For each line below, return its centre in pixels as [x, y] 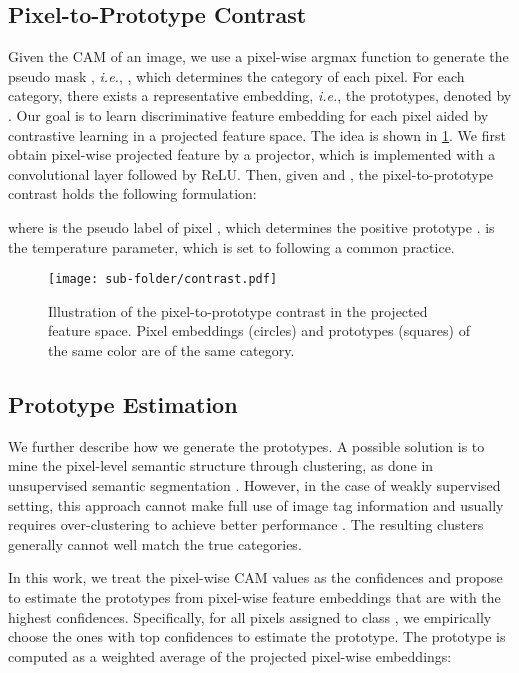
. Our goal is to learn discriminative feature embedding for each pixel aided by [248, 114]
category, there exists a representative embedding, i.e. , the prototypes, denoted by [260, 95]
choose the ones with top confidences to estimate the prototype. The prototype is [257, 636]
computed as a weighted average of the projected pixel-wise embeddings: [230, 655]
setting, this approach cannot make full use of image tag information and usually [256, 504]
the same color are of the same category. [171, 349]
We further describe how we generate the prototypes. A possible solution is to [246, 445]
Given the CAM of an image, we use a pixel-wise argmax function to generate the [258, 56]
